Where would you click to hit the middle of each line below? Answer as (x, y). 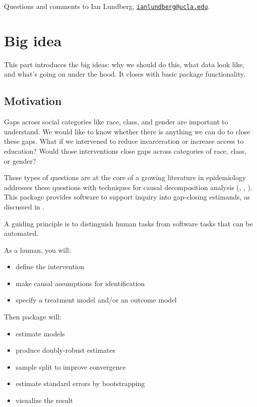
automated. (21, 233)
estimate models (40, 333)
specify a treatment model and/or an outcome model (96, 300)
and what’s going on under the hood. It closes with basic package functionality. (125, 74)
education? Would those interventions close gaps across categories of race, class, (125, 151)
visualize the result (44, 400)
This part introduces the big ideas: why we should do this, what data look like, (124, 64)
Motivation (33, 101)
